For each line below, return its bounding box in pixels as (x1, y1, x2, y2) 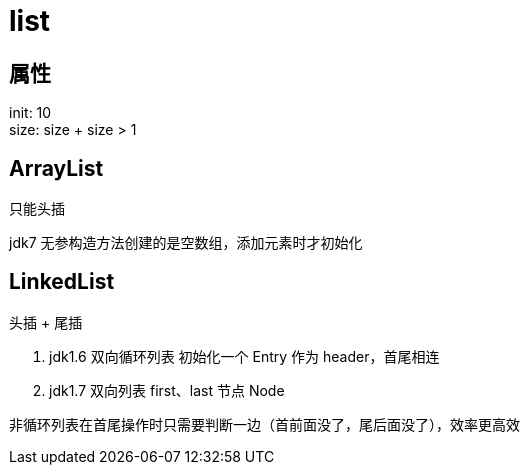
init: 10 (9, 104, 52, 122)
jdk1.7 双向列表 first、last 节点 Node (49, 381, 285, 399)
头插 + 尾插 (9, 313, 83, 331)
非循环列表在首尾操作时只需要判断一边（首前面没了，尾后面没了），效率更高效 (9, 415, 520, 433)
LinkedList (9, 269, 115, 295)
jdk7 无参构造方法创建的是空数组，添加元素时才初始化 (9, 234, 363, 252)
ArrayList (9, 155, 104, 181)
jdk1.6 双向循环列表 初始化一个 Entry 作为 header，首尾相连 (49, 347, 440, 365)
